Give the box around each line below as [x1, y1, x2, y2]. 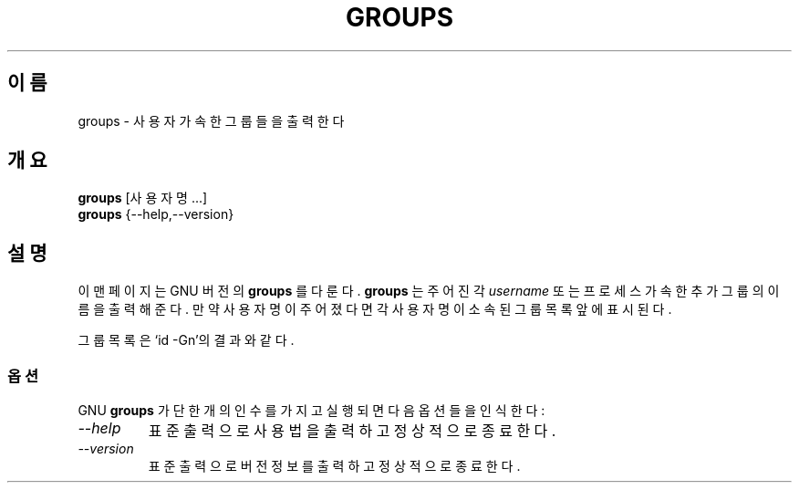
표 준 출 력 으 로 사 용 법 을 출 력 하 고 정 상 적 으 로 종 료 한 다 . [148, 422, 556, 441]
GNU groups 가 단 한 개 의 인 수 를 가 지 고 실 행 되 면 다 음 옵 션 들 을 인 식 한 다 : [78, 402, 545, 419]
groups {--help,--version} [78, 206, 234, 223]
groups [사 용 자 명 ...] [78, 190, 208, 206]
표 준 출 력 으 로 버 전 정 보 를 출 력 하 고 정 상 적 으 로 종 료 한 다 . [148, 458, 521, 474]
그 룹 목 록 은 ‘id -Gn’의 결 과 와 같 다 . [78, 332, 295, 349]
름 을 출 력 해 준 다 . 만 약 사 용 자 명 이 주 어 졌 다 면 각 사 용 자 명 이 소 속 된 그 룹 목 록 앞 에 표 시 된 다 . [78, 301, 672, 318]
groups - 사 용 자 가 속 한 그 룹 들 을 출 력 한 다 [78, 112, 345, 129]
